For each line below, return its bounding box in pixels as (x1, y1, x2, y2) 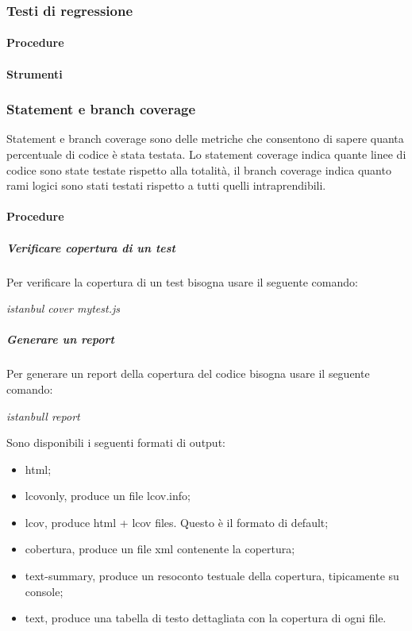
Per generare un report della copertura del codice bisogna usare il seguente (6, 365, 370, 382)
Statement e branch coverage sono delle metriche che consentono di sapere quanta (6, 130, 404, 147)
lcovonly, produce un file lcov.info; (25, 487, 191, 504)
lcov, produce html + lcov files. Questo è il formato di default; (25, 514, 329, 530)
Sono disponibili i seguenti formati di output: (6, 434, 225, 451)
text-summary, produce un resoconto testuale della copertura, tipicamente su (25, 568, 399, 584)
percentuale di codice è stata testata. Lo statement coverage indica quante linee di (6, 146, 406, 163)
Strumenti (6, 65, 63, 82)
